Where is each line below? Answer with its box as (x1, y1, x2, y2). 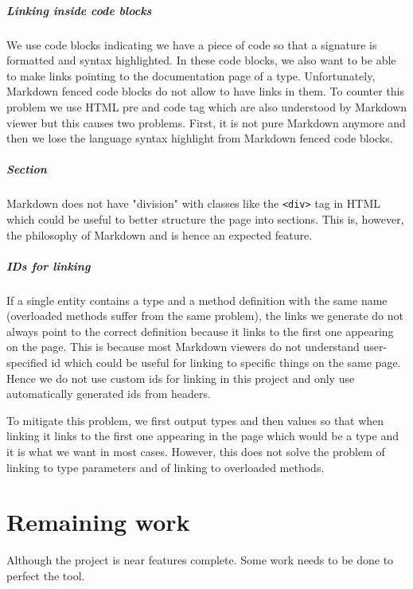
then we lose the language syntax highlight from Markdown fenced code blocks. (6, 130, 393, 146)
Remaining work (6, 505, 190, 538)
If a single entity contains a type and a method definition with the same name (6, 291, 388, 308)
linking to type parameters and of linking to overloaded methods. (6, 458, 325, 475)
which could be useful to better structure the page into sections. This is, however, (6, 210, 404, 227)
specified (6, 354, 48, 371)
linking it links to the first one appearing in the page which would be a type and (6, 427, 399, 444)
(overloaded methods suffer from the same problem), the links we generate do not (6, 307, 404, 324)
